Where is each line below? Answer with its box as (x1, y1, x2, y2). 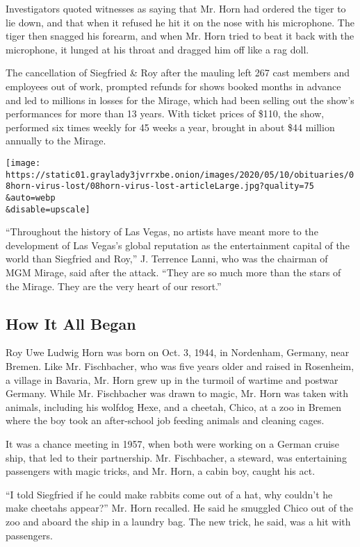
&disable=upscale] (6, 204, 90, 214)
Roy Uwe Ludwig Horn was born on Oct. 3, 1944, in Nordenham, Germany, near (6, 345, 350, 360)
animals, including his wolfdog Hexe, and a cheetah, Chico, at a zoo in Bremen (6, 399, 341, 414)
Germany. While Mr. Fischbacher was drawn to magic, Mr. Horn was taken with (6, 386, 349, 401)
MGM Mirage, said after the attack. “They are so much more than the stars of (6, 265, 341, 279)
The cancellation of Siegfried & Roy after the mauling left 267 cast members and (6, 65, 350, 80)
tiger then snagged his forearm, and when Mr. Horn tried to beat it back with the (6, 28, 354, 43)
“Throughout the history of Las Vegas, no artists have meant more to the (6, 224, 318, 239)
